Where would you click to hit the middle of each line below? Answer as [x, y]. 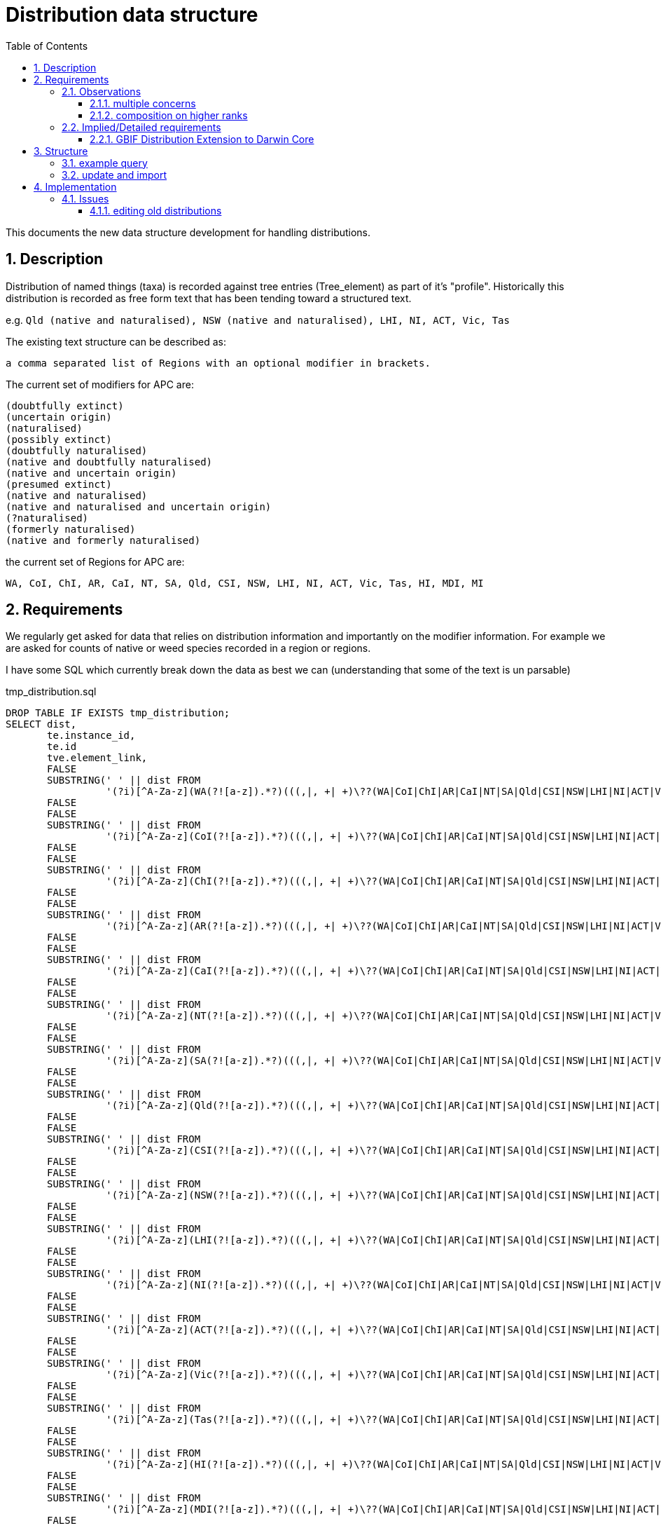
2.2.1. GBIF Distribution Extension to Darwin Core [202, 139]
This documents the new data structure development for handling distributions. [188, 232]
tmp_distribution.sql [51, 692]
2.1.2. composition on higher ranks [169, 115]
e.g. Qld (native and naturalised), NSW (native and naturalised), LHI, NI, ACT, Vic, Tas [258, 320]
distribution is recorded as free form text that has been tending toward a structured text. [209, 298]
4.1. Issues [85, 198]
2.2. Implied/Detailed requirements [141, 127]
